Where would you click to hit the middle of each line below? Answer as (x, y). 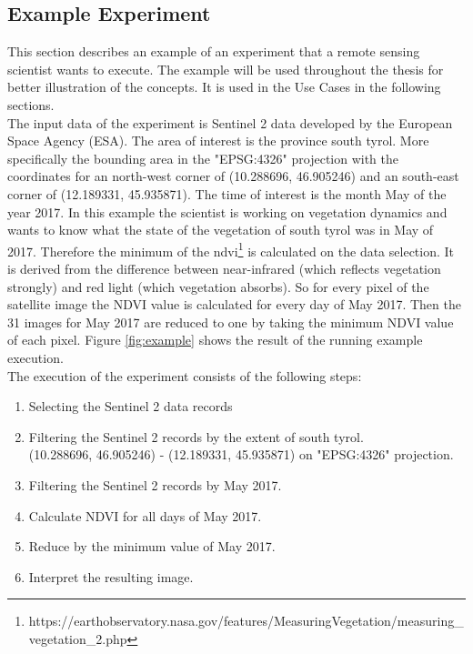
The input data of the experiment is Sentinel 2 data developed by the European (230, 122)
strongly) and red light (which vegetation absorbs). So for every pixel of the (218, 286)
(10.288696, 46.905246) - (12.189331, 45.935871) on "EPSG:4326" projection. (241, 454)
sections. (31, 104)
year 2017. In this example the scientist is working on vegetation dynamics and (227, 211)
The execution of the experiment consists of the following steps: (185, 375)
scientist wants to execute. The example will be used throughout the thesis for (226, 69)
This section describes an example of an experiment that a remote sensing (214, 51)
